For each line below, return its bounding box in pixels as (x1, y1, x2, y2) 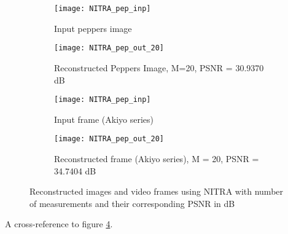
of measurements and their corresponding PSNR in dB (29, 197, 235, 209)
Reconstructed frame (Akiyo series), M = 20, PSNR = (54, 152, 259, 165)
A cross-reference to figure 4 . (5, 217, 113, 230)
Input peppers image (54, 21, 132, 34)
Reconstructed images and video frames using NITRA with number (29, 185, 284, 198)
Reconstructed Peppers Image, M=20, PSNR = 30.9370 (54, 61, 264, 74)
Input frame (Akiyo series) (54, 112, 154, 125)
